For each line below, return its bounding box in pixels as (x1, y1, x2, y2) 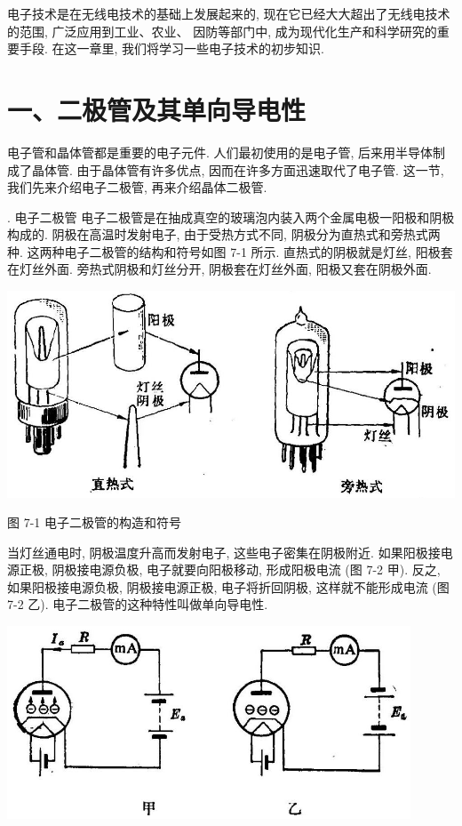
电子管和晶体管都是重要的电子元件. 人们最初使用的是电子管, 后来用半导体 (7, 142, 434, 161)
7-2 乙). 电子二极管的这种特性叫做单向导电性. (7, 595, 268, 613)
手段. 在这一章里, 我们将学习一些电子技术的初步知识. (19, 39, 324, 58)
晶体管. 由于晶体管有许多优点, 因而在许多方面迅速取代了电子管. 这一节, (31, 160, 444, 179)
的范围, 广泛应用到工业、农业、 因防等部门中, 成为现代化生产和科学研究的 (7, 21, 437, 40)
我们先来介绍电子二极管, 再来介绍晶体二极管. (7, 178, 267, 196)
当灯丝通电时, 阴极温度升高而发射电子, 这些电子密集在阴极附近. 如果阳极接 (7, 542, 441, 561)
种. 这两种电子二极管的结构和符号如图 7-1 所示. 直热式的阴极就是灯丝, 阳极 (7, 242, 441, 261)
